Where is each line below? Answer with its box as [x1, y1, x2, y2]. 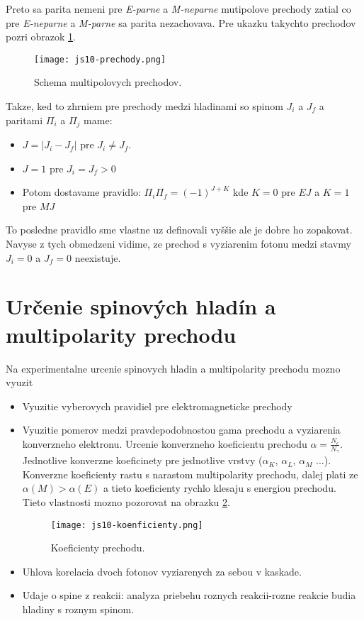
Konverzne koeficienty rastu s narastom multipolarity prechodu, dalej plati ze [22, 466, 358, 481]
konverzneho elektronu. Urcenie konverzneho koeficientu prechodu [22, 436, 307, 451]
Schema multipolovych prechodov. [34, 75, 182, 89]
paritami [6, 112, 43, 127]
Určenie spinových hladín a [6, 292, 276, 321]
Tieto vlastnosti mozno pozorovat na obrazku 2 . [22, 494, 230, 509]
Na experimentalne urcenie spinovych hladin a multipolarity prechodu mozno [6, 361, 341, 375]
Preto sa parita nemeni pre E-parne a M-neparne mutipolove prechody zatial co [6, 1, 351, 16]
